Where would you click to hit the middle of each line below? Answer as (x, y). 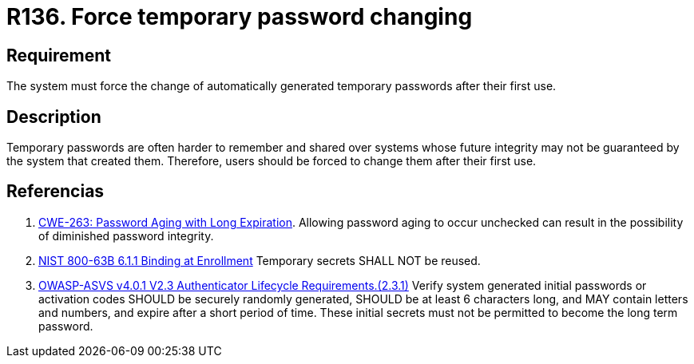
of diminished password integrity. (126, 235)
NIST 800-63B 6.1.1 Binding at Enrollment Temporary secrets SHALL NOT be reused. (260, 260)
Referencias (56, 192)
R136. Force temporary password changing (240, 17)
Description (54, 117)
